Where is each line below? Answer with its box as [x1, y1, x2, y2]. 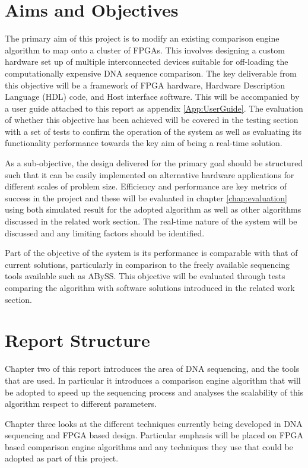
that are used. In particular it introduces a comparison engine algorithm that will [5, 374, 301, 386]
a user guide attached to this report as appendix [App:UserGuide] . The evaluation [5, 102, 303, 114]
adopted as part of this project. [5, 452, 119, 464]
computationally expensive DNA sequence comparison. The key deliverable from [5, 67, 297, 79]
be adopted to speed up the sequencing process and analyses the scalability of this [5, 385, 304, 398]
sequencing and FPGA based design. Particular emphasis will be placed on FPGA [5, 429, 303, 441]
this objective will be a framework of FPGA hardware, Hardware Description [5, 78, 285, 91]
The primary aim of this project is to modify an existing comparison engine [5, 32, 280, 45]
